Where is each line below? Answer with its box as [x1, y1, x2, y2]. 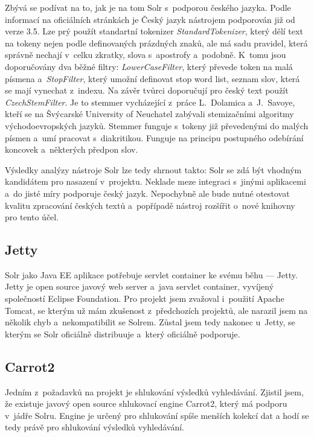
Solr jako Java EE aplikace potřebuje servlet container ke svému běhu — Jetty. [5, 268, 298, 281]
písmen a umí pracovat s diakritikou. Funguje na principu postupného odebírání [5, 131, 304, 144]
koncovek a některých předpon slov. [5, 143, 138, 156]
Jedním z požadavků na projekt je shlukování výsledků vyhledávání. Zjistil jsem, [5, 385, 304, 398]
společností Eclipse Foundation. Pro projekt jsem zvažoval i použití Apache [5, 292, 284, 305]
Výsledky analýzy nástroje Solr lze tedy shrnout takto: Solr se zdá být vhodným [5, 163, 302, 176]
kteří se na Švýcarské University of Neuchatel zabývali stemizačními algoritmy [5, 107, 294, 120]
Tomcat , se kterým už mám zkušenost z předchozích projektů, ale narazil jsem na [5, 304, 308, 316]
